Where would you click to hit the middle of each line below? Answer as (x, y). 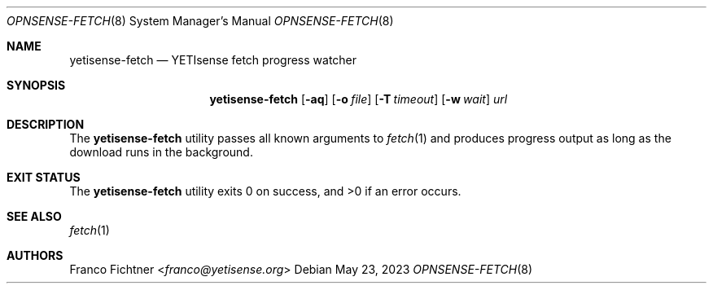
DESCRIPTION (46, 124)
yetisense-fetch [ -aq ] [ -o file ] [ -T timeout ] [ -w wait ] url (359, 99)
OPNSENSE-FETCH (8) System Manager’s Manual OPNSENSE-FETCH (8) (200, 21)
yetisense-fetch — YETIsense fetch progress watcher (213, 60)
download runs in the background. (161, 152)
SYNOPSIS (36, 85)
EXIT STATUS (44, 177)
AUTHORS (35, 255)
